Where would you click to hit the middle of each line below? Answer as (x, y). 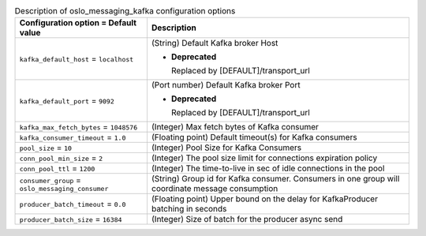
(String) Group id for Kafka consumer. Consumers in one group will (275, 179)
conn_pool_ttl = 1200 (57, 168)
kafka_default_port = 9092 (67, 101)
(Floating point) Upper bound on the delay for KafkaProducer (265, 199)
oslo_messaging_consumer (64, 188)
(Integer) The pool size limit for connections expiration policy (264, 158)
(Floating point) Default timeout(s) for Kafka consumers (254, 137)
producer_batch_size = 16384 (71, 219)
